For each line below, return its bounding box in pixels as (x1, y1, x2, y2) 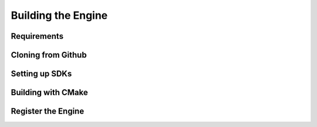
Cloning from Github (11, 50, 87, 60)
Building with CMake (11, 88, 88, 98)
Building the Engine (11, 9, 108, 22)
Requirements (11, 31, 64, 41)
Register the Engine (11, 106, 85, 116)
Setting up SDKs (11, 69, 72, 79)
